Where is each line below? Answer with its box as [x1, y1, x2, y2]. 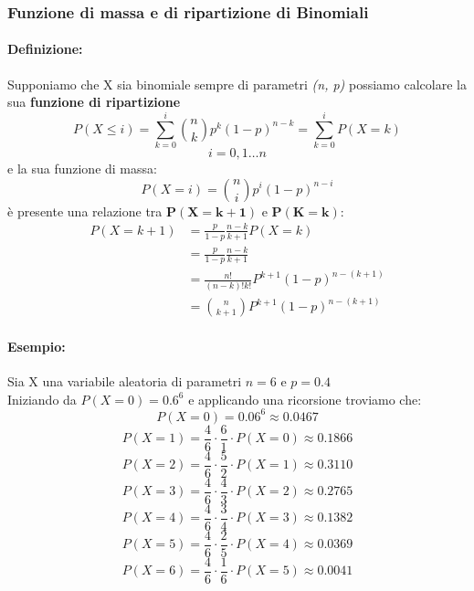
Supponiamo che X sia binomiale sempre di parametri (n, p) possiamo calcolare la [7, 74, 467, 93]
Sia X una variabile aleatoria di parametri [7, 371, 242, 390]
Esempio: [7, 336, 66, 355]
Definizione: [7, 39, 83, 58]
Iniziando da [7, 389, 77, 408]
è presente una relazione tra [7, 201, 163, 220]
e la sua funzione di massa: [7, 158, 157, 177]
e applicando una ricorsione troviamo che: [188, 389, 422, 408]
